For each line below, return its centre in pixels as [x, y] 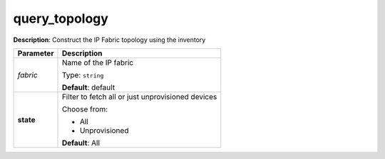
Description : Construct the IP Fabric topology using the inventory [109, 40]
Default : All [81, 143]
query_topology [61, 18]
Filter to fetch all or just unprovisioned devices [139, 97]
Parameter [36, 53]
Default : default [88, 87]
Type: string [83, 75]
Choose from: [85, 109]
